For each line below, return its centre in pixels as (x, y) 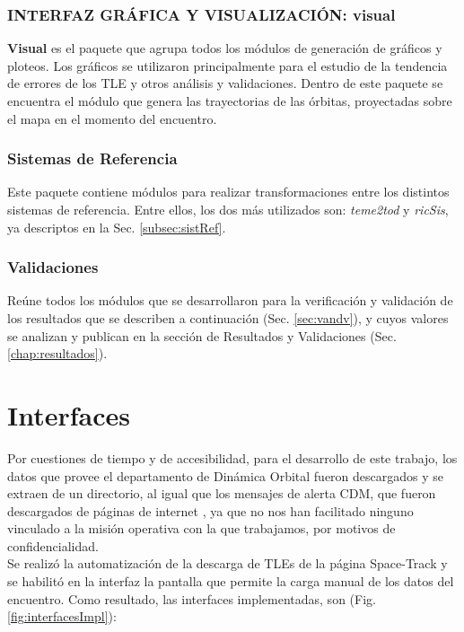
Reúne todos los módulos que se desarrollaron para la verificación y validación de (230, 300)
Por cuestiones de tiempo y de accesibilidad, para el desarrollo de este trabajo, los (232, 457)
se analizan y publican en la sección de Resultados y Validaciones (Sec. (202, 335)
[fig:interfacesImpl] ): (62, 616)
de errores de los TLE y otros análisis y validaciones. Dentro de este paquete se (225, 83)
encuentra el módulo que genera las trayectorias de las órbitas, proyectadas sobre (230, 101)
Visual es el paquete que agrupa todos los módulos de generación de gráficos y (225, 48)
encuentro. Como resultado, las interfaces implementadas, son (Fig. (192, 598)
